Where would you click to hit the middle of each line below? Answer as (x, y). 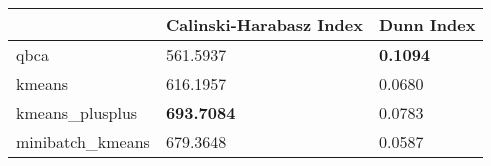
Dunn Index (427, 24)
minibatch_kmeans (83, 141)
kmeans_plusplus (77, 112)
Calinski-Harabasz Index (264, 24)
